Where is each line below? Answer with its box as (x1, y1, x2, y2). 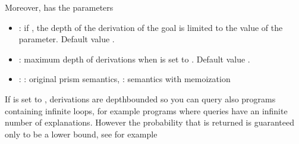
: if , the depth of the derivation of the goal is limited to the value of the (18, 21, 283, 33)
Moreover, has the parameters (5, 1, 114, 13)
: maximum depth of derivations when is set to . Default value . (18, 52, 250, 65)
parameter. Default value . (18, 33, 115, 45)
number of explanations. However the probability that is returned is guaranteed (5, 116, 295, 129)
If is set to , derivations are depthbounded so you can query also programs (5, 92, 276, 105)
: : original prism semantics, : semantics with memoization (18, 73, 231, 85)
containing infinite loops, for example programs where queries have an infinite (5, 104, 288, 117)
